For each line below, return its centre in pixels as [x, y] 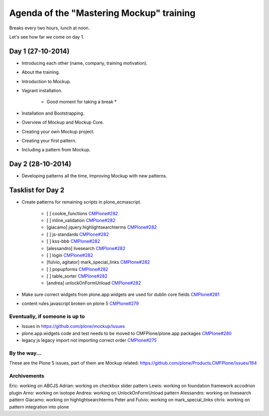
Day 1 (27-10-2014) [39, 51]
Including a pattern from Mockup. [56, 150]
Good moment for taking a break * [82, 102]
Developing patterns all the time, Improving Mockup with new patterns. [94, 176]
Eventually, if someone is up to [47, 316]
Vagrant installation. [42, 91]
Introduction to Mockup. [46, 81]
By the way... [25, 353]
